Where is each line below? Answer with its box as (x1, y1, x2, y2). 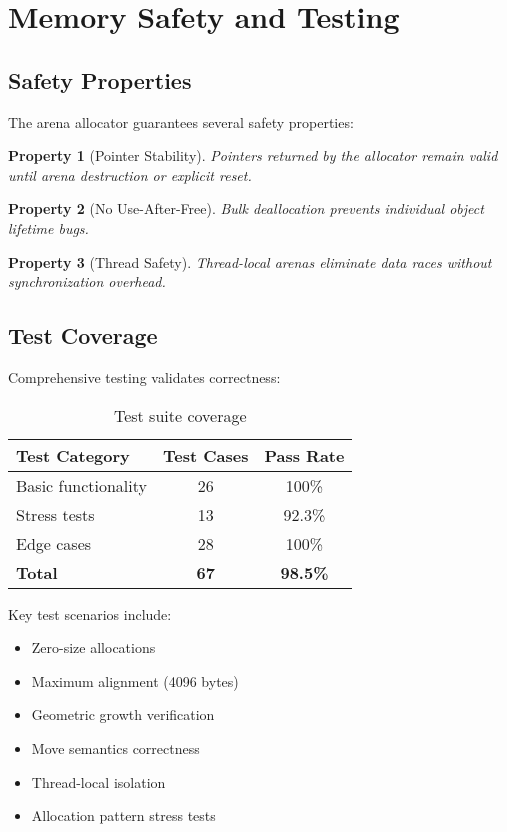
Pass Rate (264, 443, 345, 467)
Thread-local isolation (31, 771, 166, 792)
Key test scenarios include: (8, 603, 172, 624)
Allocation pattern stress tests (31, 805, 216, 826)
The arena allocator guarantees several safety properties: (8, 111, 354, 132)
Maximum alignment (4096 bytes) (31, 670, 239, 691)
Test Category (16, 443, 130, 467)
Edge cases (16, 531, 92, 555)
